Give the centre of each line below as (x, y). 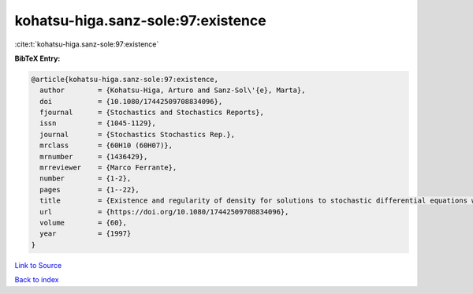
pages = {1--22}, (89, 190)
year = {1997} (86, 234)
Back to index (37, 280)
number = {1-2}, (86, 179)
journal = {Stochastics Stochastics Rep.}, (138, 134)
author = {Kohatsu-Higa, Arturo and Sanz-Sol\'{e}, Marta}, (173, 90)
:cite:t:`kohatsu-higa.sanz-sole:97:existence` (87, 44)
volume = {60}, (84, 223)
